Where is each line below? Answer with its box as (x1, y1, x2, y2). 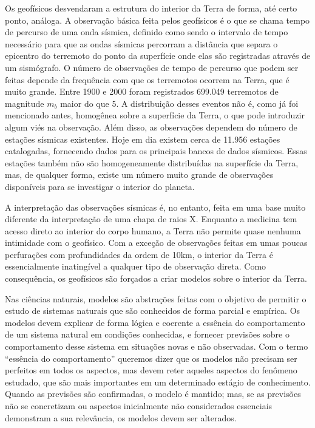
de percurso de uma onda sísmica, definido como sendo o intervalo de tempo (5, 25, 288, 38)
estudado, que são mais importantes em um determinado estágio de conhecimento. (5, 375, 311, 388)
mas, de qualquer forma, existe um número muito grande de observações (5, 168, 274, 181)
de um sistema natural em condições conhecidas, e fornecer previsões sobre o (5, 328, 290, 341)
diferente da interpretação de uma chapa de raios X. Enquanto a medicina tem (5, 212, 297, 225)
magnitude (5, 97, 44, 109)
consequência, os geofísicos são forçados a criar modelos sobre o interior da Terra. (5, 272, 307, 285)
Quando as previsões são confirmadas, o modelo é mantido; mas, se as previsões (5, 387, 301, 400)
